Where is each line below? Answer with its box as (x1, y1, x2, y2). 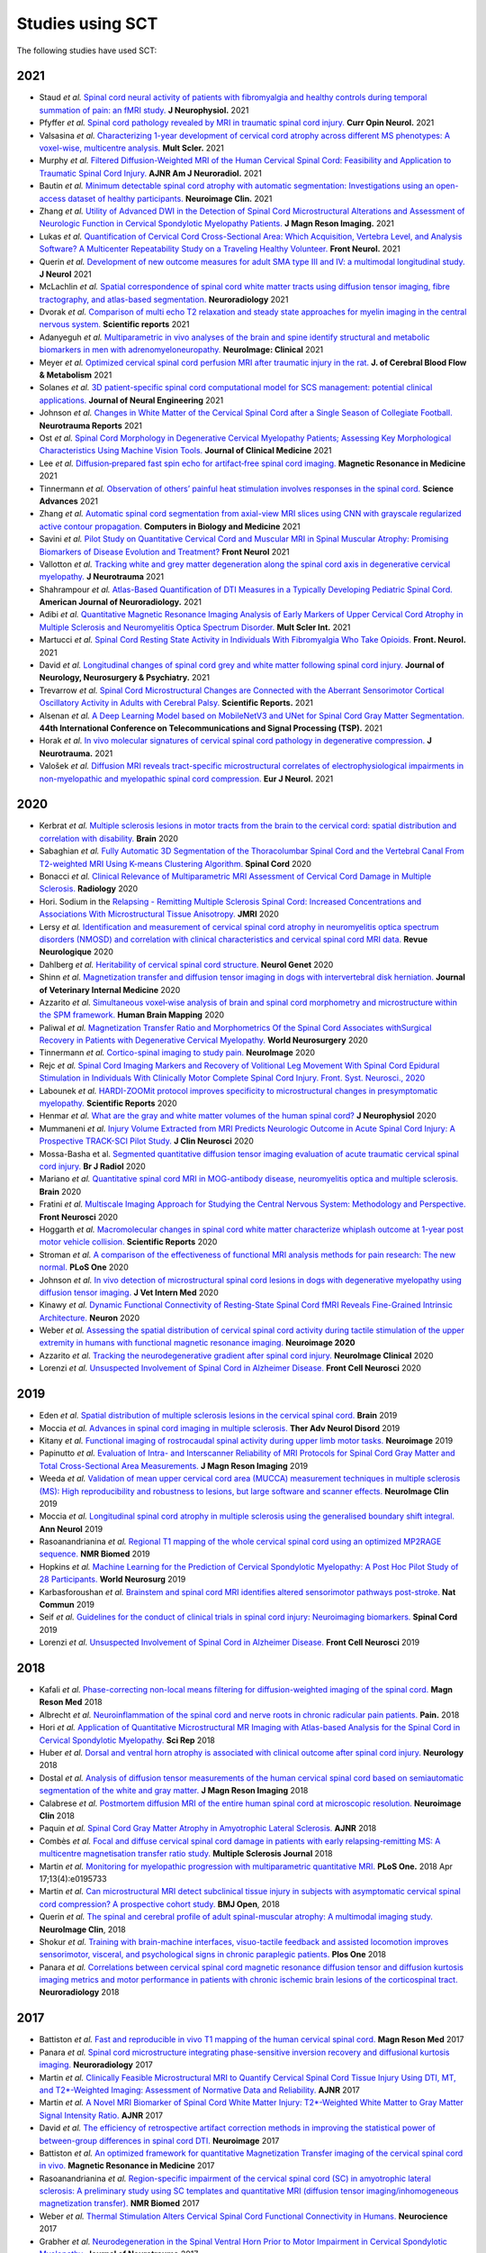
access (39, 193, 67, 204)
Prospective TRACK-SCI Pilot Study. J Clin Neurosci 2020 (39, 1136, 254, 1146)
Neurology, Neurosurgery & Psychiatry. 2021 (39, 672, 211, 683)
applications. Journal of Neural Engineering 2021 (39, 395, 224, 406)
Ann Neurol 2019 (39, 1523, 103, 1534)
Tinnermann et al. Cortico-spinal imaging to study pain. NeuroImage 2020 (39, 1047, 315, 1058)
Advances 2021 (39, 496, 99, 506)
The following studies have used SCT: (16, 45, 157, 56)
